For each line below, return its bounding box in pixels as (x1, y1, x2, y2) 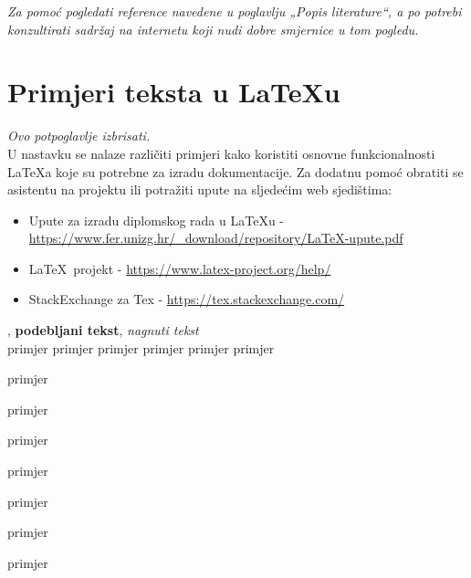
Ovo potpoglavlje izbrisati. (7, 126, 151, 145)
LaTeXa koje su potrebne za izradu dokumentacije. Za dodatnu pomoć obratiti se (7, 162, 464, 181)
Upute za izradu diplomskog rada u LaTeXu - (28, 210, 284, 229)
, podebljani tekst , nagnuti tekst (7, 321, 199, 340)
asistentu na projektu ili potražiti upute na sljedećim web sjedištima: (7, 180, 392, 199)
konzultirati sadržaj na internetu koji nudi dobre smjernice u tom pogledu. (7, 19, 419, 38)
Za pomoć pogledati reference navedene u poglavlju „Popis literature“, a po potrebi (7, 2, 462, 20)
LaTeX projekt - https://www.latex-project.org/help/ (28, 258, 331, 278)
